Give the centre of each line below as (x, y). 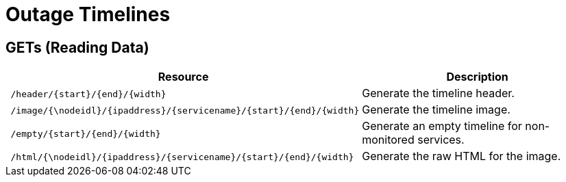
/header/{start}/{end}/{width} (88, 94)
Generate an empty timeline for (442, 126)
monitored (388, 140)
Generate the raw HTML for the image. (462, 156)
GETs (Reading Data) (77, 47)
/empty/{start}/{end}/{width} (86, 134)
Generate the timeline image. (436, 110)
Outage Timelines (88, 14)
